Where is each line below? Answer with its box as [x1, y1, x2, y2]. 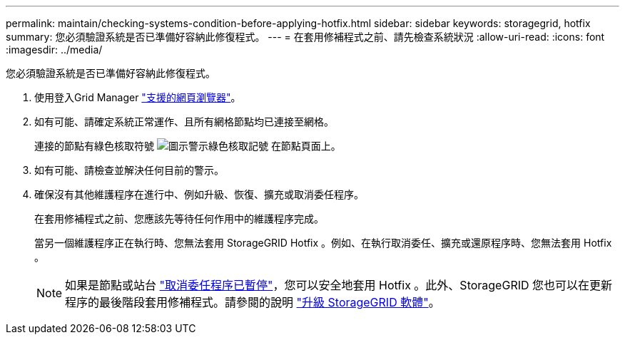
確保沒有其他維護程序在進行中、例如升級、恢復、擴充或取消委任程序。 [34, 188, 364, 200]
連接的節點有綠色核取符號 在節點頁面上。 [34, 140, 341, 152]
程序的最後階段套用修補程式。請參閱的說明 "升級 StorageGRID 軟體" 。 [65, 295, 440, 309]
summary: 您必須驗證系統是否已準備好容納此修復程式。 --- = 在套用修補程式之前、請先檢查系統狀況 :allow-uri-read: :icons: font [6, 31, 605, 43]
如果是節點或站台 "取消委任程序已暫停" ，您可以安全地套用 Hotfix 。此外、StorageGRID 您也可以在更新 [65, 278, 613, 292]
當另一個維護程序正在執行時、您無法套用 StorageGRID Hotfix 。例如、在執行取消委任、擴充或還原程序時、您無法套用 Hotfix [34, 237, 612, 249]
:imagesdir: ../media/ [6, 43, 103, 56]
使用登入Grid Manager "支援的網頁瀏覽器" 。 [34, 91, 241, 103]
